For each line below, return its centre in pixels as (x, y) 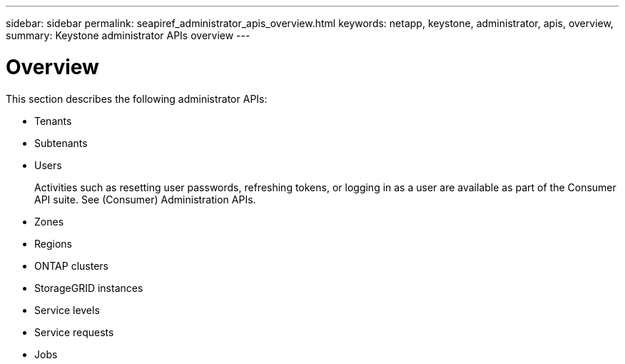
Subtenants (61, 143)
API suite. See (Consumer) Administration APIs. (145, 199)
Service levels (67, 310)
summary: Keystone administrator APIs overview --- (128, 35)
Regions (53, 243)
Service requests (74, 332)
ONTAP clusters (71, 266)
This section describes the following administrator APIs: (137, 98)
